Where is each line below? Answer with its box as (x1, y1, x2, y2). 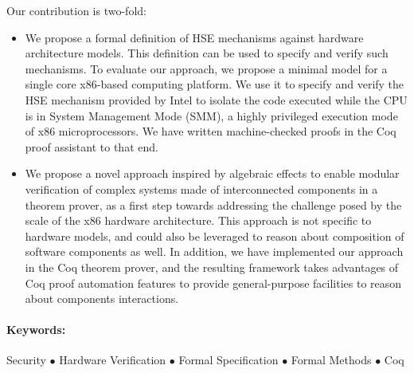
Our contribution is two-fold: (6, 2, 146, 18)
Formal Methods (291, 351, 372, 368)
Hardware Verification (59, 351, 166, 368)
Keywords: (6, 321, 66, 338)
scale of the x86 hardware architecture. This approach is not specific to (25, 212, 372, 229)
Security (6, 351, 46, 368)
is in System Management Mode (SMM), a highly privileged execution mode (25, 107, 398, 124)
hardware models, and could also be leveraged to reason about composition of (25, 227, 404, 244)
